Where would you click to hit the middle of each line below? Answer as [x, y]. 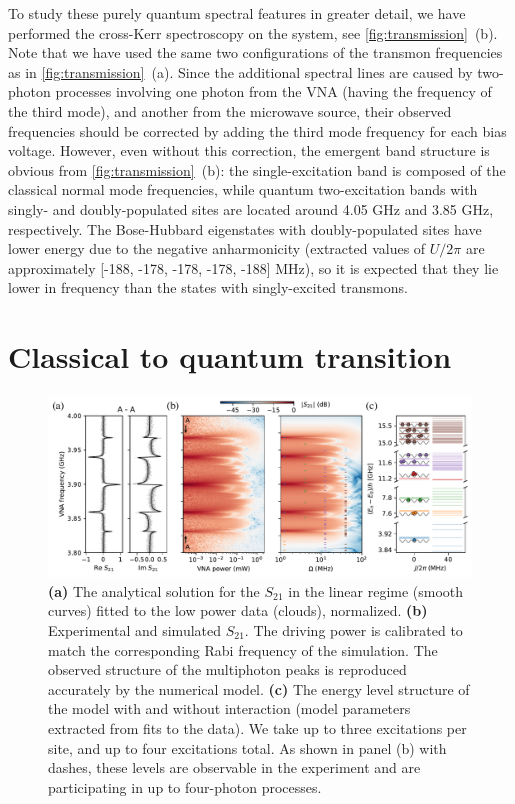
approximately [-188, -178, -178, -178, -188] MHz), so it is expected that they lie [253, 267]
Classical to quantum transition [230, 356]
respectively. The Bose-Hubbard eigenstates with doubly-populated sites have [245, 228]
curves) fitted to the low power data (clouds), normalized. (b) [238, 610]
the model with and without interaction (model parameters [229, 708]
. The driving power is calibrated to [353, 630]
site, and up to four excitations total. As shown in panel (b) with [247, 747]
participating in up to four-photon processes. [185, 786]
